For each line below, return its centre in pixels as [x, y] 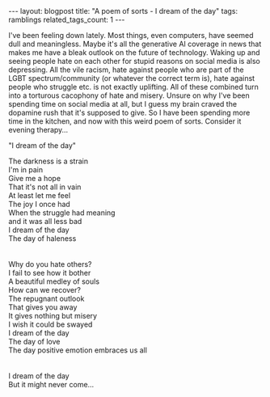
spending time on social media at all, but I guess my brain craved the [122, 104]
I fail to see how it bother [50, 273]
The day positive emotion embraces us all [78, 350]
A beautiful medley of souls [54, 281]
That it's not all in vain [45, 187]
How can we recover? [44, 290]
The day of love [34, 342]
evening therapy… [38, 130]
